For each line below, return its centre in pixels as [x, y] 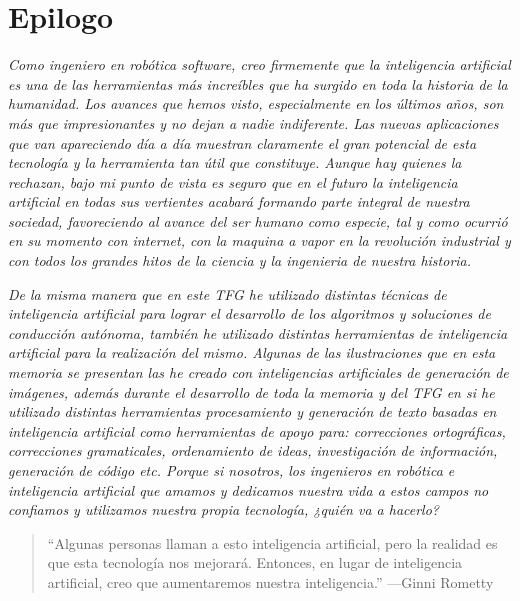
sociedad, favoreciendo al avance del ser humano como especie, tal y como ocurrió [258, 220]
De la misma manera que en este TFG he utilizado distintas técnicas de [227, 293]
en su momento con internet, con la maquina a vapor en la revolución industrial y [259, 240]
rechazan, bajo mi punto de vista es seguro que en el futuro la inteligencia [233, 181]
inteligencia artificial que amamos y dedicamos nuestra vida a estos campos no [248, 489]
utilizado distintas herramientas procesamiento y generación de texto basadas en [252, 411]
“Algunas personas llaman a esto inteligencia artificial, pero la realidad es [272, 542]
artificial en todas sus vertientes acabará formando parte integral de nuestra [239, 201]
